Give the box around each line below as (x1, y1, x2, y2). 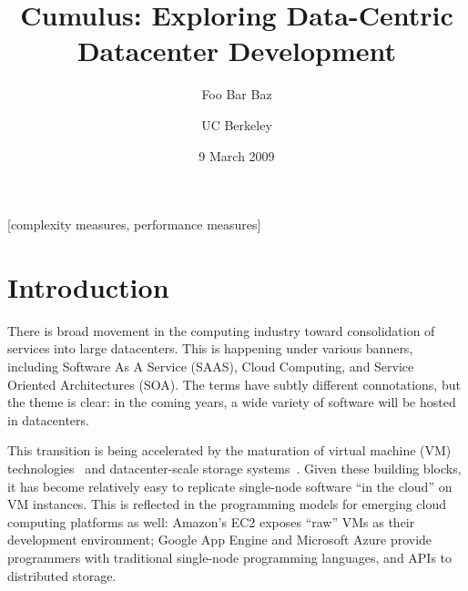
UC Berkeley (201, 115, 272, 134)
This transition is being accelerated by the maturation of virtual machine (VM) (7, 441, 452, 460)
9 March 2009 (198, 146, 275, 165)
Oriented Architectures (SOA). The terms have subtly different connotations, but (7, 374, 461, 393)
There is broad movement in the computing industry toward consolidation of (7, 321, 435, 340)
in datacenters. (7, 410, 89, 429)
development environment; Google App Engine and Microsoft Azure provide (7, 530, 432, 549)
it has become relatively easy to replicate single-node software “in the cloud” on (7, 476, 453, 495)
